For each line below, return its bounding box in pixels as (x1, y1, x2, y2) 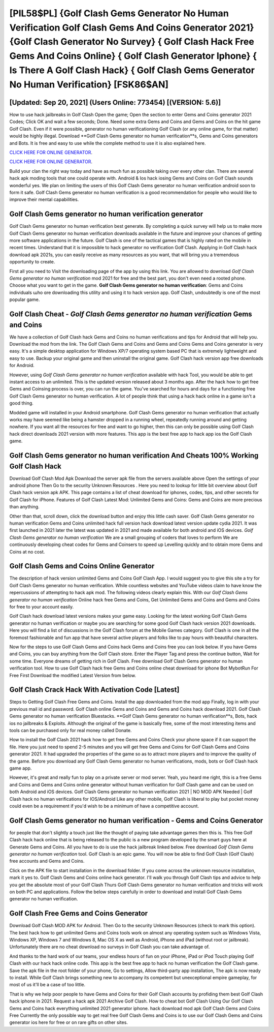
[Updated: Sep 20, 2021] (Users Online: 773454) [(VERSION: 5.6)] (9, 98, 221, 107)
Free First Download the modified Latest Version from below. (9, 672, 136, 678)
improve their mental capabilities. (9, 196, 79, 203)
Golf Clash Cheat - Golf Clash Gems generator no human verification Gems (9, 310, 252, 318)
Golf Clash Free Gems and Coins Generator (9, 909, 148, 918)
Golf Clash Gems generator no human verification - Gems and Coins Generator (9, 816, 263, 825)
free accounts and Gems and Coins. (9, 858, 85, 864)
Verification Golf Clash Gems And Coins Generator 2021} (9, 22, 254, 33)
